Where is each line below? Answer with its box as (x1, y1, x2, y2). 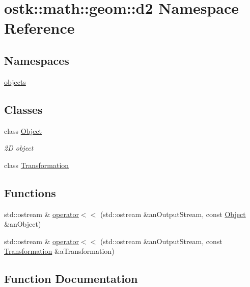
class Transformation (4, 159, 69, 170)
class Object (4, 125, 42, 136)
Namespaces (4, 52, 69, 68)
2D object (4, 142, 34, 153)
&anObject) (4, 219, 41, 229)
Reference (4, 17, 75, 38)
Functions (4, 184, 56, 200)
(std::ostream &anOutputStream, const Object (100, 208, 246, 219)
